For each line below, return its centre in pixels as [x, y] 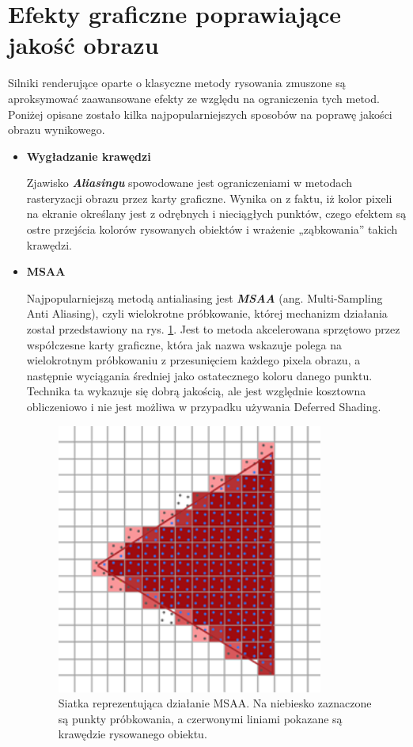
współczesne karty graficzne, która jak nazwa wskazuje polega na [184, 344]
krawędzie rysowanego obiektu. [133, 734]
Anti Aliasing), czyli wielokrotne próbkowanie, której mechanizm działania [207, 313]
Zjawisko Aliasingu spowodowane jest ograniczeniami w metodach [189, 183]
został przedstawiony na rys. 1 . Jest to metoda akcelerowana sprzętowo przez [213, 329]
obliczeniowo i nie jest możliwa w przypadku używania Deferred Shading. [204, 406]
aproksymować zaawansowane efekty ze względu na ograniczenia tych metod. [194, 98]
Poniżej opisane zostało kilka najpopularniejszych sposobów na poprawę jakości [200, 114]
